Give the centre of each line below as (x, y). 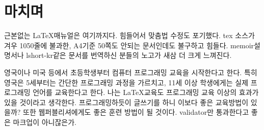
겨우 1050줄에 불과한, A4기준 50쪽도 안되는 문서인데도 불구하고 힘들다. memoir (129, 45)
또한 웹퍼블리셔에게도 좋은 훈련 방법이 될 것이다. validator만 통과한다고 (136, 112)
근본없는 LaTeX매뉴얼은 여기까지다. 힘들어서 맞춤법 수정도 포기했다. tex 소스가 (129, 35)
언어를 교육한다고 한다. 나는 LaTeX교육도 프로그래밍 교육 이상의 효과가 (146, 92)
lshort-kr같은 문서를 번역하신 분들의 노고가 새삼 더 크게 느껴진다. (129, 55)
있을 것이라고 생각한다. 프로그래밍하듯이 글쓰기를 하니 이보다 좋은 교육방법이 (126, 102)
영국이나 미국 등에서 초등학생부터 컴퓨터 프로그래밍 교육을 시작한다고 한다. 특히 (131, 72)
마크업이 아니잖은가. (45, 122)
